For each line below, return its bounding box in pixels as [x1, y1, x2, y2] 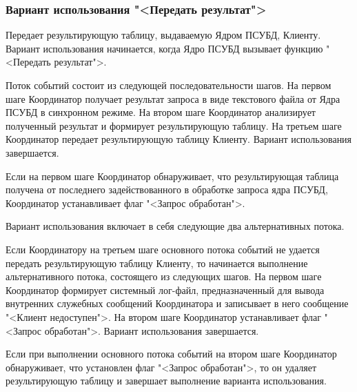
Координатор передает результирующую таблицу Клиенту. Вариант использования [6, 132, 352, 146]
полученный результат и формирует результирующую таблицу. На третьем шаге [6, 118, 342, 133]
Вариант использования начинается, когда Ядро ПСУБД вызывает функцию [6, 41, 323, 55]
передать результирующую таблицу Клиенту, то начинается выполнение [6, 255, 308, 270]
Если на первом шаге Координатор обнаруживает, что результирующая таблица [6, 168, 339, 183]
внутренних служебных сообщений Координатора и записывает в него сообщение [6, 296, 349, 311]
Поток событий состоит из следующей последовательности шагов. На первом [6, 78, 331, 92]
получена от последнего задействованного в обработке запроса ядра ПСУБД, [6, 182, 328, 197]
